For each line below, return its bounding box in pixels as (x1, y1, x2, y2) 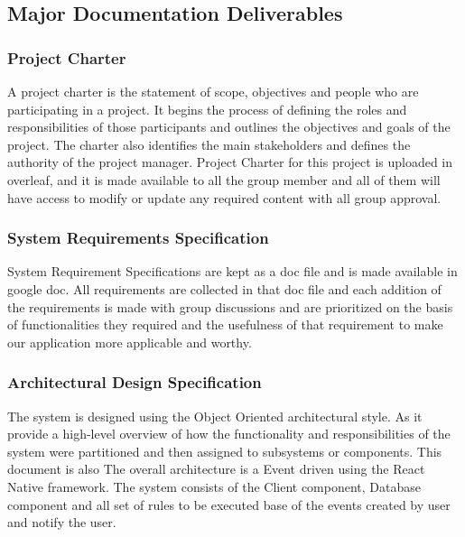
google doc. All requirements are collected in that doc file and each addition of (7, 279, 442, 298)
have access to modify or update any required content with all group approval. (7, 188, 442, 207)
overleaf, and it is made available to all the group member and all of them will (7, 170, 441, 189)
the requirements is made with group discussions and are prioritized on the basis (7, 297, 453, 316)
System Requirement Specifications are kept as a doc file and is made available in (7, 262, 458, 281)
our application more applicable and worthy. (7, 332, 252, 351)
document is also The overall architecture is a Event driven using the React (7, 459, 425, 478)
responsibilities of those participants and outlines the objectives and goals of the (7, 117, 451, 136)
